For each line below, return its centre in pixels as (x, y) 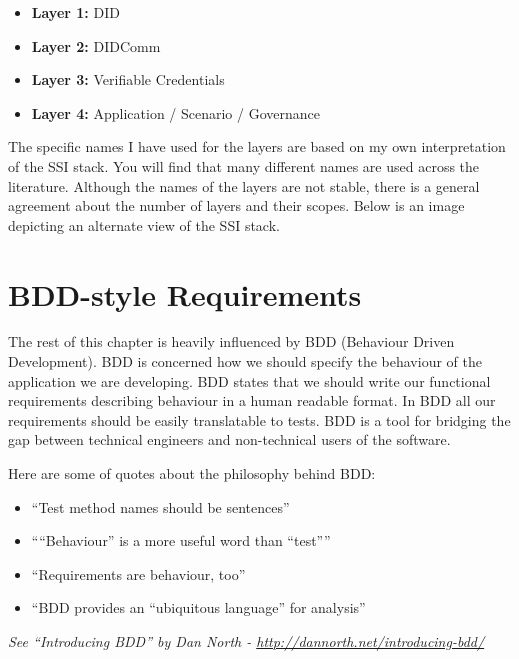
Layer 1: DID (75, 12)
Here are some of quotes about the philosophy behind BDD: (192, 473)
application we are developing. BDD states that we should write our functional (249, 380)
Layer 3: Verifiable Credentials (128, 79)
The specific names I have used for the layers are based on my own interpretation (257, 146)
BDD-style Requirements (185, 293)
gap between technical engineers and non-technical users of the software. (229, 439)
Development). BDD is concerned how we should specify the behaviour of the (245, 361)
